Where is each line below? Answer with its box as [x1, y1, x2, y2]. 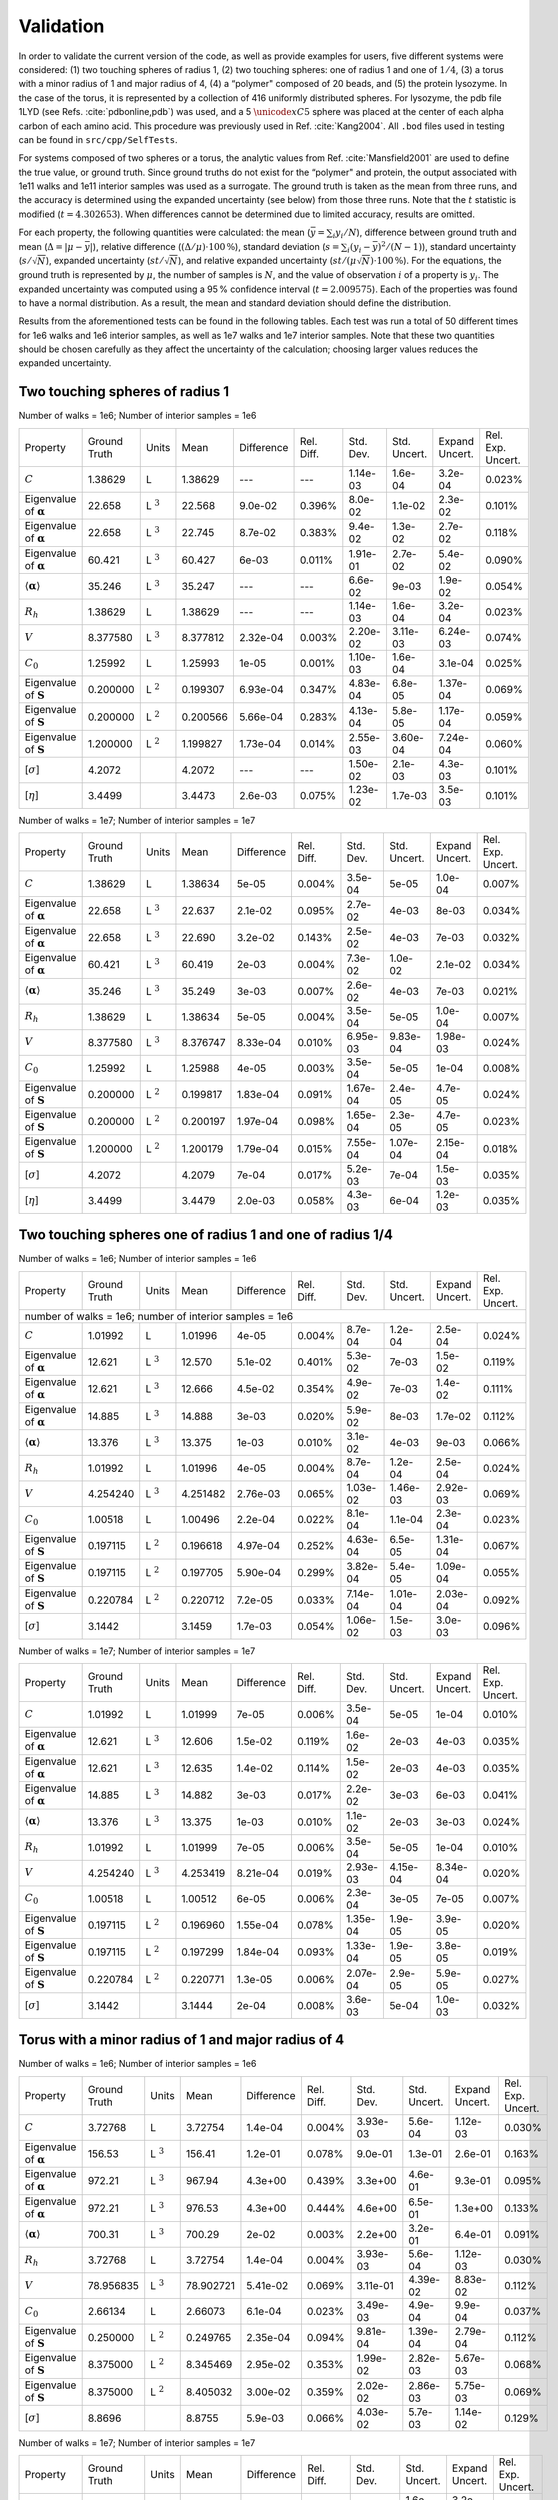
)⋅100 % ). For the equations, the [370, 255, 502, 267]
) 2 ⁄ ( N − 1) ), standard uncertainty [377, 239, 517, 252]
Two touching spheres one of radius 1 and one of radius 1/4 [18, 1226, 394, 1244]
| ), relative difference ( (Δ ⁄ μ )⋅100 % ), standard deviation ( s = [89, 240, 340, 252]
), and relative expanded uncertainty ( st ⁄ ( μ [177, 255, 357, 267]
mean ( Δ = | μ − [18, 240, 84, 252]
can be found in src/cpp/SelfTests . [18, 133, 179, 145]
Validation [18, 15, 105, 37]
